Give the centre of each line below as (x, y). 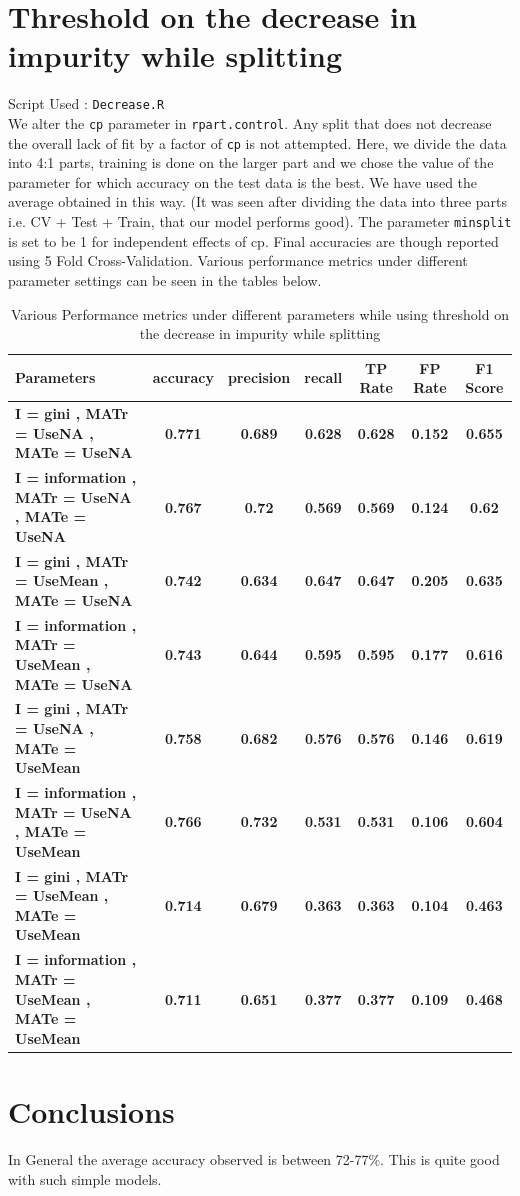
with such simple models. (85, 1178)
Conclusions (91, 1110)
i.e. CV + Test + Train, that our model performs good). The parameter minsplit (260, 221)
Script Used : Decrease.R (86, 103)
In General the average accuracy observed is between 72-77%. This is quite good (254, 1158)
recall (323, 377)
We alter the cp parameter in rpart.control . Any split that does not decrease (250, 122)
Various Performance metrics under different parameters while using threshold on (260, 313)
